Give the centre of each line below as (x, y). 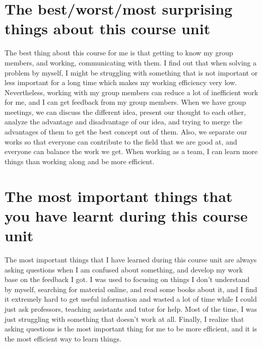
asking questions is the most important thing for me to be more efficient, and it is (131, 329)
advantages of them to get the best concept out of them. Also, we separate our (126, 132)
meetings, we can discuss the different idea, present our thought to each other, (125, 112)
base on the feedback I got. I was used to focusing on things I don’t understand (127, 279)
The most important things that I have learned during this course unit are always (131, 259)
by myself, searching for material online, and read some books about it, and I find (131, 289)
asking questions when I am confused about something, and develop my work (124, 269)
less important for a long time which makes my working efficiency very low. (121, 82)
